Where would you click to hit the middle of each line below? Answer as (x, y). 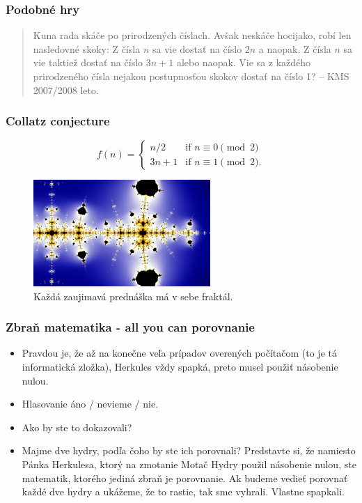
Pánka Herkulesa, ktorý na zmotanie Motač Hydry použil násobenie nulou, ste (189, 464)
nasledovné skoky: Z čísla (87, 48)
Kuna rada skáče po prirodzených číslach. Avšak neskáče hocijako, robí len (192, 35)
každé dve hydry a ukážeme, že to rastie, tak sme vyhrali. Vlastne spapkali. (183, 492)
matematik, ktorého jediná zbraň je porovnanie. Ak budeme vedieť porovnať (185, 478)
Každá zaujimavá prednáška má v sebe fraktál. (133, 296)
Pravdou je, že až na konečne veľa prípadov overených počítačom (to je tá (179, 353)
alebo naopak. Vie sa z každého (244, 62)
